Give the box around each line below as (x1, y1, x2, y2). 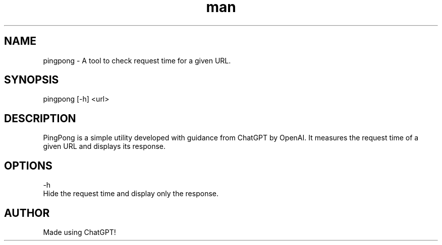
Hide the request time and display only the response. (43, 189, 218, 198)
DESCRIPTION (4, 112, 76, 125)
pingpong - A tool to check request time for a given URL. (43, 56, 231, 65)
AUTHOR (4, 206, 50, 219)
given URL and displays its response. (43, 142, 165, 151)
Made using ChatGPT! (43, 227, 116, 236)
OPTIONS (4, 159, 52, 172)
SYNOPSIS (4, 73, 59, 87)
